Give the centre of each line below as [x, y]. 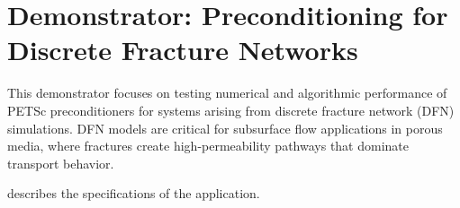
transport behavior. [61, 163]
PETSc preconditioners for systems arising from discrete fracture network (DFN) [231, 110]
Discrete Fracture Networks [183, 50]
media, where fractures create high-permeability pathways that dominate [208, 146]
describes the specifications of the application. [134, 193]
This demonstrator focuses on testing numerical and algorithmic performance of [227, 93]
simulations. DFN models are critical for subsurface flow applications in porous [225, 128]
